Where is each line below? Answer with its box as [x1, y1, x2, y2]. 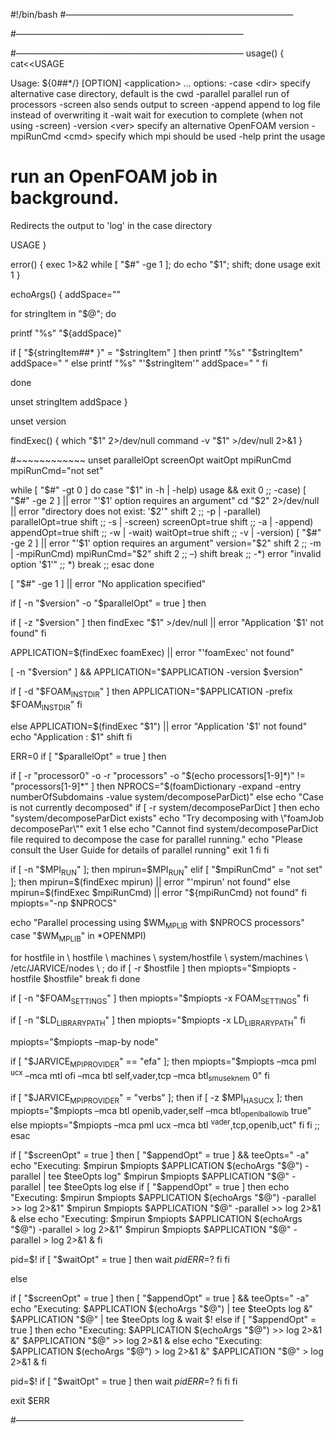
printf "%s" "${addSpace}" [10, 327, 122, 339]
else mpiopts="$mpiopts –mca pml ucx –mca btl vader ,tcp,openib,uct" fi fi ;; [10, 1117, 321, 1131]
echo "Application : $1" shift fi [10, 730, 133, 743]
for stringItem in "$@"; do [10, 307, 117, 319]
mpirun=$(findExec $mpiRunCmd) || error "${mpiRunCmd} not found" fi [10, 887, 307, 899]
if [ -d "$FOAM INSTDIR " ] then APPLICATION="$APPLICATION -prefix [10, 685, 293, 699]
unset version [10, 415, 67, 427]
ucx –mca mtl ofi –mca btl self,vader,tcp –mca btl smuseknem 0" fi [10, 1068, 270, 1084]
